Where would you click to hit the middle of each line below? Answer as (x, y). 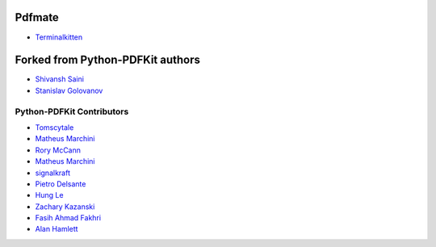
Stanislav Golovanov (69, 90)
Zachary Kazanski (65, 207)
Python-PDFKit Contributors (72, 111)
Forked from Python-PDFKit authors (108, 60)
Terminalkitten (59, 37)
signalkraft (52, 173)
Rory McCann (58, 150)
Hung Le (49, 195)
